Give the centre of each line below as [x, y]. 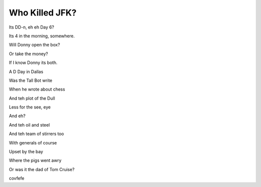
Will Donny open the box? [35, 45]
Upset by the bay [26, 152]
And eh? [17, 116]
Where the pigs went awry [35, 160]
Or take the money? [29, 54]
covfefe [17, 178]
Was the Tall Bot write [31, 80]
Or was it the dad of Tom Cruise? [42, 169]
